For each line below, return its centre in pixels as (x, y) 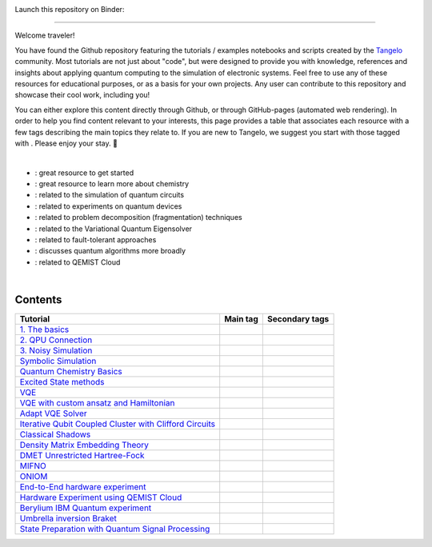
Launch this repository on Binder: (70, 9)
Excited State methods (62, 382)
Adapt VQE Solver (53, 413)
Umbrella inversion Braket (68, 518)
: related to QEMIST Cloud (78, 262)
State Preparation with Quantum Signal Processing (115, 529)
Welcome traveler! (45, 35)
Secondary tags (298, 319)
